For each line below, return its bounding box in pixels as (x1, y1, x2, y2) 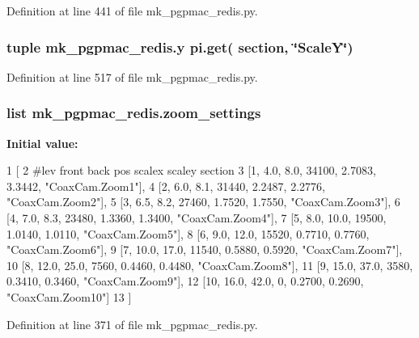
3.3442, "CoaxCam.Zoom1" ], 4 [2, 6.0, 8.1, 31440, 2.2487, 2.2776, (6, 177, 325, 194)
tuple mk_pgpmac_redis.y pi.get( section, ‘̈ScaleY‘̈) (6, 36, 353, 57)
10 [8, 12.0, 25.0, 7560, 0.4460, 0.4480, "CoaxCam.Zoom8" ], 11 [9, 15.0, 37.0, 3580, (6, 256, 413, 273)
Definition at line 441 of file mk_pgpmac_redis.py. (6, 2, 258, 19)
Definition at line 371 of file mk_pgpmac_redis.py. (6, 315, 258, 332)
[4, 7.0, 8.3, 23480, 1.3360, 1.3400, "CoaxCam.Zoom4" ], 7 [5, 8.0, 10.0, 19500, (6, 209, 387, 226)
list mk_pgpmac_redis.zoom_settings (6, 103, 261, 123)
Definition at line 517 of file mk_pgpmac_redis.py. (6, 68, 258, 85)
